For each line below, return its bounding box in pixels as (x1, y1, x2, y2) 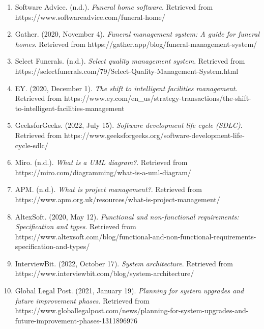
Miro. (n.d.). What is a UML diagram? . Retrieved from (15, 157, 188, 168)
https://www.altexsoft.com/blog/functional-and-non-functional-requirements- (15, 231, 256, 241)
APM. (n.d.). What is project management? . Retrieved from (15, 184, 202, 195)
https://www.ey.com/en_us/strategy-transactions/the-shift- (64, 93, 251, 103)
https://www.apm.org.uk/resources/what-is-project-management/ (15, 194, 220, 204)
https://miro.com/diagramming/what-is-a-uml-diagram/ (15, 167, 191, 177)
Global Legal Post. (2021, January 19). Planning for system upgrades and (15, 285, 244, 296)
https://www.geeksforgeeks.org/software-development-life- (64, 129, 245, 140)
